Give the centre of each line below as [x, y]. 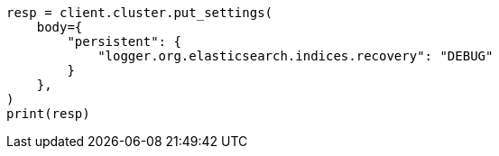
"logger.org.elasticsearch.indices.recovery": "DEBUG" [296, 56]
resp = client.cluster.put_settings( [140, 13]
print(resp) [48, 114]
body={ [60, 27]
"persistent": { [124, 41]
